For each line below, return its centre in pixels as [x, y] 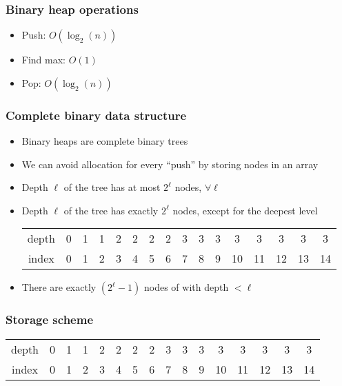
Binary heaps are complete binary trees [105, 141]
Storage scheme [49, 319]
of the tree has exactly [111, 210]
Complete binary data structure [96, 115]
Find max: [44, 60]
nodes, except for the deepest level [245, 210]
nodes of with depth [186, 287]
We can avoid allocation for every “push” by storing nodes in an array [170, 164]
